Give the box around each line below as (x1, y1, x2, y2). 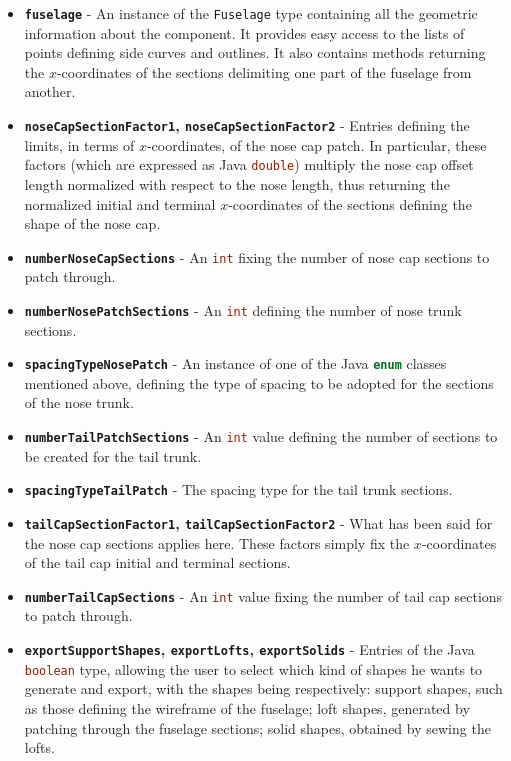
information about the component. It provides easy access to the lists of (24, 22, 465, 43)
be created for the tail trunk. (24, 445, 202, 466)
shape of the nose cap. (24, 213, 161, 234)
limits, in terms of (24, 134, 135, 155)
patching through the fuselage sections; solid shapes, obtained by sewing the (24, 717, 491, 738)
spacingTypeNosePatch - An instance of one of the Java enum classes (24, 353, 447, 374)
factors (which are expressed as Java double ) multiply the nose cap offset (24, 154, 474, 175)
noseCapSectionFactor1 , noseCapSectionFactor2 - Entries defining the (24, 115, 470, 136)
